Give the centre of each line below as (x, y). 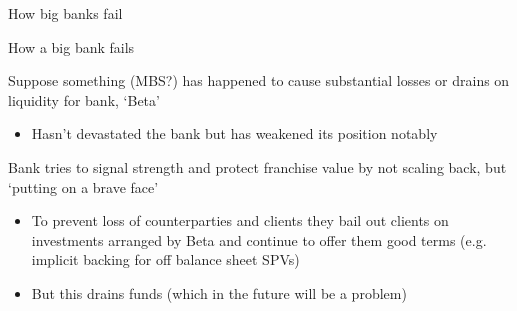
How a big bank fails (71, 46)
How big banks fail (65, 13)
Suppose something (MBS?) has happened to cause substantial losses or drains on (259, 80)
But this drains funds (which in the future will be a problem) (219, 292)
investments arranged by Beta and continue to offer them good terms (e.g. (259, 239)
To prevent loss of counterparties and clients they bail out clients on (240, 220)
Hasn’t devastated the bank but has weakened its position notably (234, 133)
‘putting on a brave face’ (83, 186)
